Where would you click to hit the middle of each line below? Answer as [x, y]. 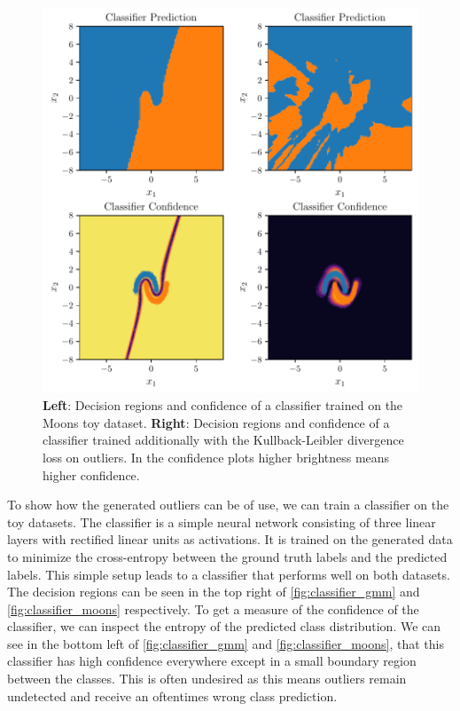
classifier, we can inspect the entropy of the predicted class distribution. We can [224, 626]
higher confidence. [91, 474]
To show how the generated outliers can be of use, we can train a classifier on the [228, 505]
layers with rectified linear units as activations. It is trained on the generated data [230, 539]
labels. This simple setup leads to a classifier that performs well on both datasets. [229, 574]
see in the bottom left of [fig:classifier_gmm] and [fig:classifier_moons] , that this [226, 643]
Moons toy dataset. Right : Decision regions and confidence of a [216, 422]
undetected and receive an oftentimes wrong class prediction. [172, 695]
